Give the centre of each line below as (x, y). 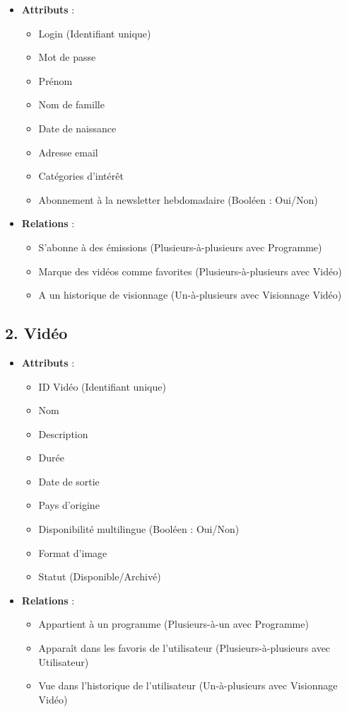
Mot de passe (67, 57)
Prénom (55, 80)
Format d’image (73, 552)
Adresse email (68, 152)
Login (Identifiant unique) (95, 33)
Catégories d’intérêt (81, 176)
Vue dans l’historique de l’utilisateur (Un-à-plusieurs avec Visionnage (188, 685)
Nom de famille (71, 104)
